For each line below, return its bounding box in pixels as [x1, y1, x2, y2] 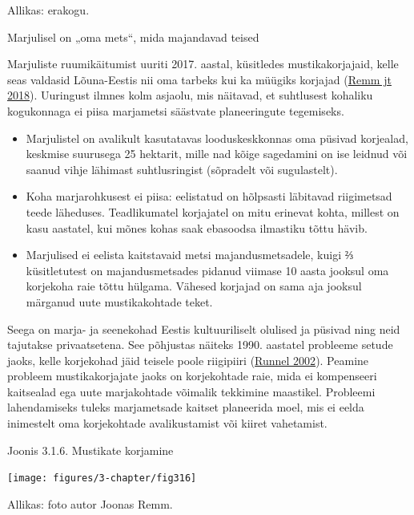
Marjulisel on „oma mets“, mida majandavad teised [7, 28, 259, 45]
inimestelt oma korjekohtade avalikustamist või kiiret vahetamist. [7, 415, 328, 432]
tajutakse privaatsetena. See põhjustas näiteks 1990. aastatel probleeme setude [7, 336, 393, 353]
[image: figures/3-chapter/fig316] [7, 472, 197, 485]
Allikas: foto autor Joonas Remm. [7, 495, 173, 512]
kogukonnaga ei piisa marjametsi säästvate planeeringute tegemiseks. [7, 102, 344, 119]
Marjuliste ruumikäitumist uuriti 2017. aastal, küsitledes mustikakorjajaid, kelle [7, 55, 399, 72]
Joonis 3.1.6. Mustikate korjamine [7, 441, 174, 458]
